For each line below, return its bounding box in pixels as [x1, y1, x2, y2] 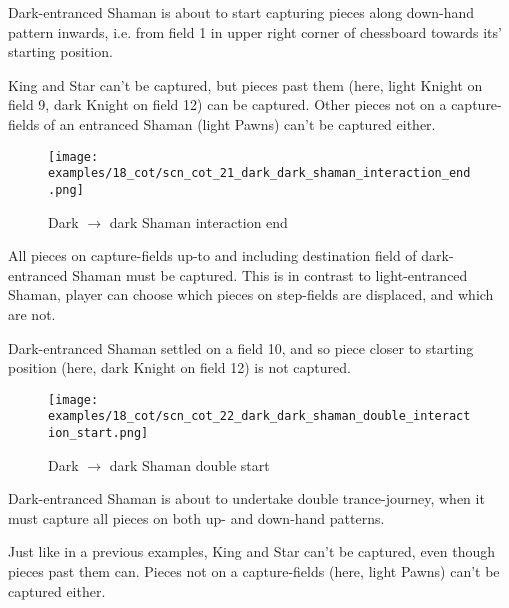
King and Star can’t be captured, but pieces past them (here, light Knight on [8, 74, 483, 95]
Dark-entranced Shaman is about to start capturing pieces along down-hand [8, 2, 475, 22]
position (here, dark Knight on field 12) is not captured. [8, 357, 351, 378]
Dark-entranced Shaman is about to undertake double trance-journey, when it [8, 488, 485, 509]
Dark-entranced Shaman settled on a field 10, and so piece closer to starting [8, 337, 474, 358]
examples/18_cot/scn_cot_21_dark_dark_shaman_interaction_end [48, 166, 471, 181]
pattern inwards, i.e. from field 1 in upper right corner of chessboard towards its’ [8, 21, 502, 42]
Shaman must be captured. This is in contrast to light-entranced [72, 264, 468, 285]
